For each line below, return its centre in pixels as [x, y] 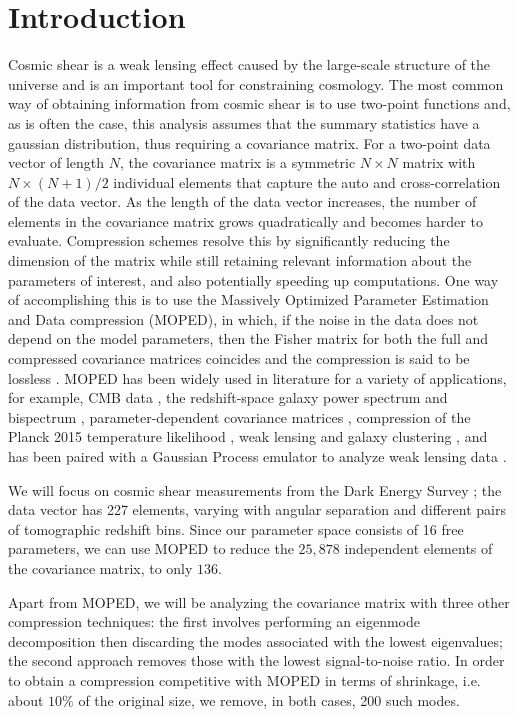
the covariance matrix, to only [100, 567]
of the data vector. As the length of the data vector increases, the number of [242, 201]
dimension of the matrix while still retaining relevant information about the [240, 260]
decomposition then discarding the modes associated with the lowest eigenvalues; [255, 640]
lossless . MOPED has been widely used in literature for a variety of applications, [257, 377]
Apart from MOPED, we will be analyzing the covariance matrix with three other [259, 601]
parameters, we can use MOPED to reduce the [151, 548]
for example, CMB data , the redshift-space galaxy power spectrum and [228, 397]
